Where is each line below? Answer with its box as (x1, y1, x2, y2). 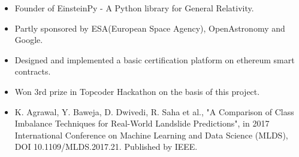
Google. (14, 33, 43, 46)
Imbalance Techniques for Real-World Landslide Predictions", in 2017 (14, 117, 270, 130)
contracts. (14, 65, 51, 78)
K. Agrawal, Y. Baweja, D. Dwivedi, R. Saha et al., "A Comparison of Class (14, 105, 294, 118)
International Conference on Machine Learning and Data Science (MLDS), (14, 128, 288, 141)
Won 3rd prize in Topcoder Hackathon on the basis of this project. (14, 85, 260, 97)
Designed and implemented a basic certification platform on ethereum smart (14, 53, 295, 66)
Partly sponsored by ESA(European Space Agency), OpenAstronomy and (14, 21, 285, 34)
